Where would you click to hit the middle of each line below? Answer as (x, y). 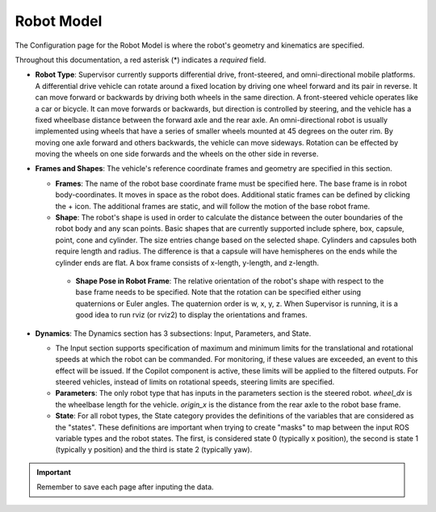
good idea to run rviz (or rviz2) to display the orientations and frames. (191, 315)
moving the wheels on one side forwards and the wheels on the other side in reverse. (177, 154)
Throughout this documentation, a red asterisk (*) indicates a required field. (140, 60)
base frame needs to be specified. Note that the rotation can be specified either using (218, 292)
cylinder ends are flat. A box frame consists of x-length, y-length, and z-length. (187, 262)
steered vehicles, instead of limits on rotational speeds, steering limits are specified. (195, 382)
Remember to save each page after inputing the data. (125, 487)
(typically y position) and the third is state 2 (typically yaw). (154, 450)
